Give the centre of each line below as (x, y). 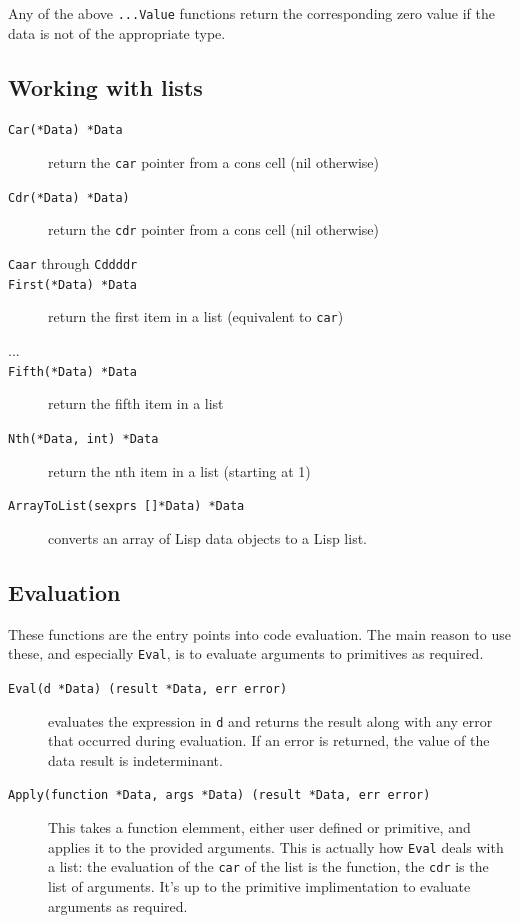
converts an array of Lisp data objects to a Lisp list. (207, 537)
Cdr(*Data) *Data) (69, 197)
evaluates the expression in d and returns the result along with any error (270, 720)
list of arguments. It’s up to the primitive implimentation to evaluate (259, 885)
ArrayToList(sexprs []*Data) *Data (126, 506)
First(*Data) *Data (72, 284)
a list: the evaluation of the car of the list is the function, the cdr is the (268, 866)
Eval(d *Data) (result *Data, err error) (148, 688)
